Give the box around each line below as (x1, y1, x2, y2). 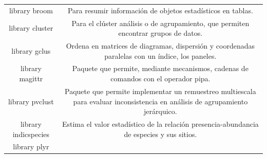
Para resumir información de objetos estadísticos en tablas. (67, 5, 253, 15)
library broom (9, 5, 53, 15)
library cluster (9, 22, 53, 33)
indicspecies (12, 128, 50, 139)
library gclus (11, 45, 51, 56)
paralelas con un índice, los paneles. (104, 50, 217, 61)
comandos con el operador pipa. (110, 73, 211, 84)
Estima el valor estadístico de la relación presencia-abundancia (62, 118, 259, 129)
